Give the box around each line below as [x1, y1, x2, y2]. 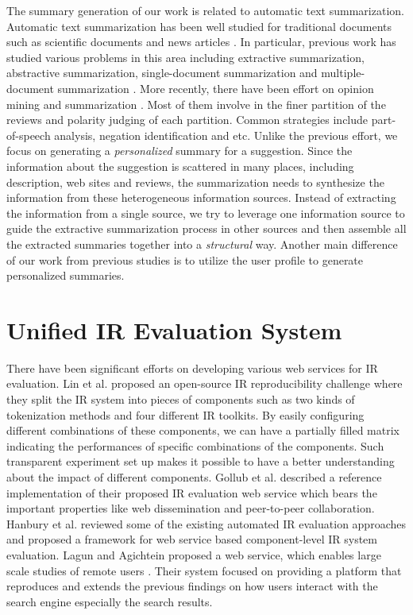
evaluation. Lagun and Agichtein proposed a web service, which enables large [6, 546, 381, 563]
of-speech [6, 126, 51, 143]
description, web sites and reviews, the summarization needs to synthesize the [6, 173, 384, 190]
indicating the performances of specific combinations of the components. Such [6, 437, 384, 454]
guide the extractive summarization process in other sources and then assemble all [6, 220, 407, 237]
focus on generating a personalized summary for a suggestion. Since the [6, 142, 353, 159]
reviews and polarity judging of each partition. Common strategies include [6, 111, 369, 128]
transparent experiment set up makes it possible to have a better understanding [6, 453, 395, 470]
